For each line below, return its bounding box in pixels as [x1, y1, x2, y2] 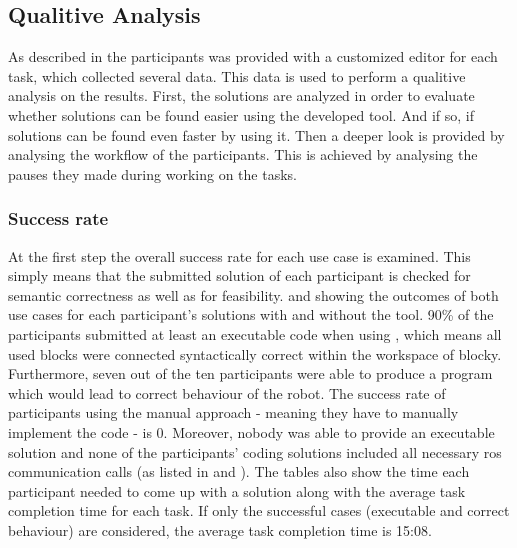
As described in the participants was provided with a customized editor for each [8, 46, 498, 67]
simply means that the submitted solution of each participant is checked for [8, 265, 471, 286]
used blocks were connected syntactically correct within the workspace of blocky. [8, 343, 502, 364]
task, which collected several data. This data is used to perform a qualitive [8, 65, 466, 86]
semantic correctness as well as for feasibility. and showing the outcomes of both [8, 284, 499, 305]
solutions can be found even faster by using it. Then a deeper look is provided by [8, 124, 505, 145]
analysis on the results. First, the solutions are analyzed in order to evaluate [8, 85, 475, 106]
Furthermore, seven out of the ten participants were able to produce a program [8, 363, 493, 384]
